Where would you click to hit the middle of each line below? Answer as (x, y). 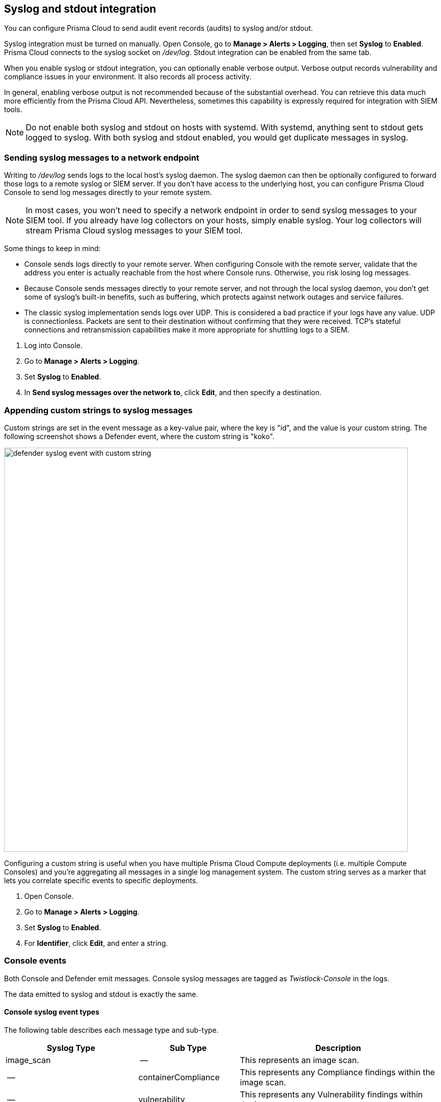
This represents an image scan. (299, 1060)
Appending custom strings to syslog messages (98, 410)
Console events (35, 961)
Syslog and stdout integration (80, 9)
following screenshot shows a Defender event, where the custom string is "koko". (139, 436)
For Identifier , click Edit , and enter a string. (96, 943)
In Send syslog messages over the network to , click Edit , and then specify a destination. (173, 393)
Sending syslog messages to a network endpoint (102, 157)
